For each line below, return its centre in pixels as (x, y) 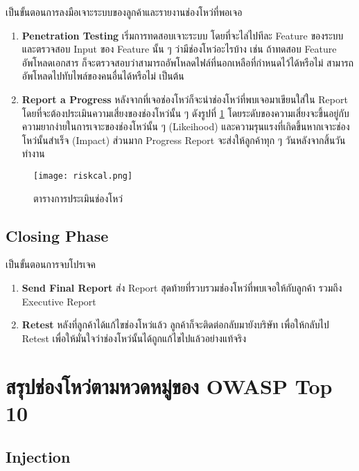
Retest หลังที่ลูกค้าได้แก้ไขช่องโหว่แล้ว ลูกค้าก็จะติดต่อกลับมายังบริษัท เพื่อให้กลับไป (175, 325)
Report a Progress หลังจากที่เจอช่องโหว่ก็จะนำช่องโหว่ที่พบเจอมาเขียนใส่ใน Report (185, 99)
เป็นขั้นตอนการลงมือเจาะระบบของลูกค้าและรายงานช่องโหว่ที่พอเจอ (124, 12)
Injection (38, 457)
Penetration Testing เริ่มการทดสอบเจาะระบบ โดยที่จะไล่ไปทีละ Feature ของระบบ (183, 35)
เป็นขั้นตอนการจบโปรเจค (51, 264)
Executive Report (59, 301)
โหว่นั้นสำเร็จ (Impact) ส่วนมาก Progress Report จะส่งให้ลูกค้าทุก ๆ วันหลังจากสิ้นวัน (184, 140)
